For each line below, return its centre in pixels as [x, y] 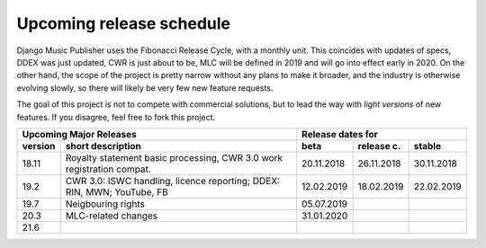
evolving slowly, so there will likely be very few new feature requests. [145, 88]
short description [103, 146]
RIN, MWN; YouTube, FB [117, 191]
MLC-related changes [111, 216]
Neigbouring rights [105, 204]
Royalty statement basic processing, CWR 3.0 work [174, 157]
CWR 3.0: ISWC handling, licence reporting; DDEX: [173, 181]
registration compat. [108, 169]
